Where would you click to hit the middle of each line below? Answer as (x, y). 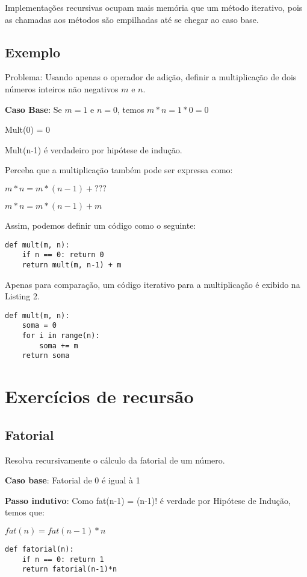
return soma (46, 356)
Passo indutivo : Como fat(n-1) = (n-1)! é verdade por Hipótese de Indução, (148, 500)
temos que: (25, 512)
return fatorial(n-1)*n (70, 569)
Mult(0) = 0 (28, 129)
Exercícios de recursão (99, 396)
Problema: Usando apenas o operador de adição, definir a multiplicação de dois (151, 77)
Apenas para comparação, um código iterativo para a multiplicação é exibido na (153, 284)
